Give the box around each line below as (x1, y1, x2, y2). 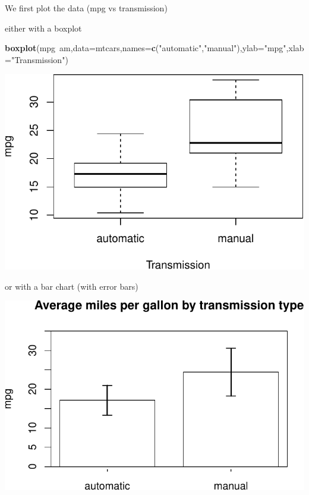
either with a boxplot (5, 21, 82, 34)
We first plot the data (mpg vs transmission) (5, 2, 168, 14)
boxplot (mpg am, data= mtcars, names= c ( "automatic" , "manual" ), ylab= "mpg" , (5, 42, 289, 54)
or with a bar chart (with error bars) (5, 280, 138, 292)
